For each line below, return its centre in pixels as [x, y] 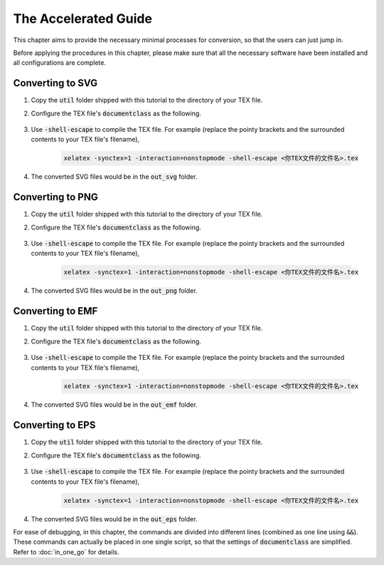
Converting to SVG [55, 83]
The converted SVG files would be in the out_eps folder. [114, 519]
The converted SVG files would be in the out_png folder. [114, 291]
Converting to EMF [55, 311]
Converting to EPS [54, 425]
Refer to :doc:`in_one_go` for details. [66, 551]
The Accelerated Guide [83, 19]
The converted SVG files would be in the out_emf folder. [114, 405]
